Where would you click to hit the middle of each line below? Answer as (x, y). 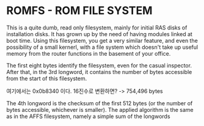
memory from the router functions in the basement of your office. (89, 53)
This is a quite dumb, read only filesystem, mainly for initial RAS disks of (97, 28)
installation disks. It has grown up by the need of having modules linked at (99, 34)
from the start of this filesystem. (47, 78)
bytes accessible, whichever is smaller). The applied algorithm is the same (100, 109)
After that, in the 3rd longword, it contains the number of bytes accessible (99, 72)
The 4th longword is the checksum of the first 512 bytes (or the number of (100, 103)
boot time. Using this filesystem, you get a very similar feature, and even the (102, 40)
